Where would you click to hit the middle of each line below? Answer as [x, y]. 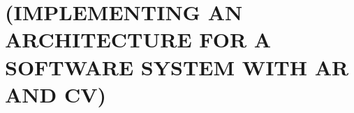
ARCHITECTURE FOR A [138, 39]
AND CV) [56, 94]
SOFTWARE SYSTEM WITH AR [177, 67]
